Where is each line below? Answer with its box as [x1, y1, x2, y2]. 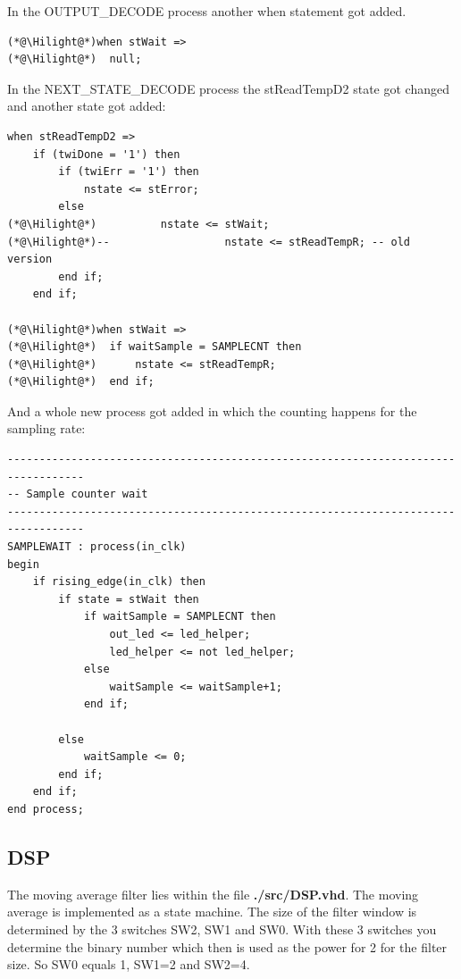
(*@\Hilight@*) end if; [7, 375, 155, 389]
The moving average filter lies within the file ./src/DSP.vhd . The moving [7, 884, 419, 903]
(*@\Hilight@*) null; [7, 53, 142, 66]
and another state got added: [7, 96, 166, 115]
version [7, 253, 53, 266]
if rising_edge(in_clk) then [32, 575, 205, 589]
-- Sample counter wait [7, 488, 148, 501]
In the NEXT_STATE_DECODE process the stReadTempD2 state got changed [7, 79, 449, 97]
